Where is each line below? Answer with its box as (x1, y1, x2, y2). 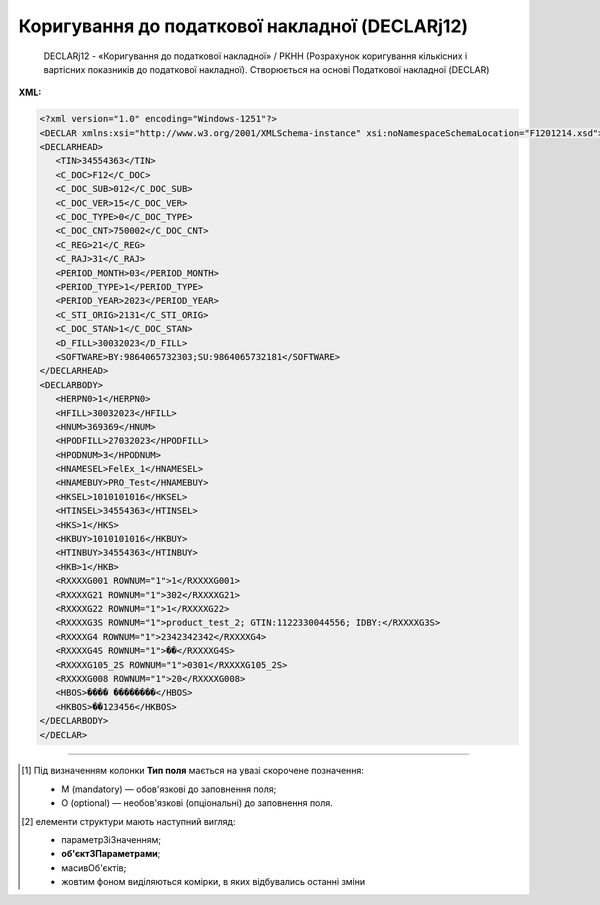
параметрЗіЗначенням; (61, 834, 162, 846)
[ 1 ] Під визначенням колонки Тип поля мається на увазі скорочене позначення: (21, 765, 365, 777)
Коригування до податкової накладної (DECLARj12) (18, 15, 469, 37)
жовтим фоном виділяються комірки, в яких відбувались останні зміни (61, 876, 366, 888)
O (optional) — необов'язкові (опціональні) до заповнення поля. (61, 797, 334, 809)
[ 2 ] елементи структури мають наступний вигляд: (21, 815, 236, 827)
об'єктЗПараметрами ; (61, 848, 161, 860)
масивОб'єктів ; (61, 861, 127, 874)
